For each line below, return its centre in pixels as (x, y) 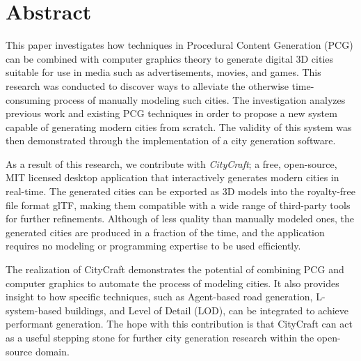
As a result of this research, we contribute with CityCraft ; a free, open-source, (171, 163)
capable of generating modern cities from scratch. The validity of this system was (179, 126)
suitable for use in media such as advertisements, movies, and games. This (163, 72)
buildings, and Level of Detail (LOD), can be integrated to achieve (207, 310)
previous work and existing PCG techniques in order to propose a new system (171, 113)
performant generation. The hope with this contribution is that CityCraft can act (179, 324)
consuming (28, 99)
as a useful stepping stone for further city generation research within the (160, 337)
